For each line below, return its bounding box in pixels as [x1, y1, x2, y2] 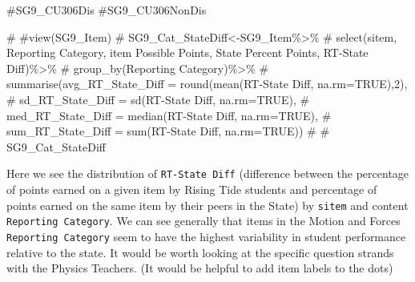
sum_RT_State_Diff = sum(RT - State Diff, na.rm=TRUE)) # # [6, 123, 330, 139]
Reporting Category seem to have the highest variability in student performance [6, 228, 406, 244]
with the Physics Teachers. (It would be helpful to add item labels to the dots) [6, 260, 393, 276]
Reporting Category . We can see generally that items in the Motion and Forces [6, 212, 401, 229]
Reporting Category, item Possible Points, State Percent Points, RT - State [6, 44, 369, 61]
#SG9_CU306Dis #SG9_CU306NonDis [6, 2, 207, 18]
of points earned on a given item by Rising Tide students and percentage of [6, 181, 377, 197]
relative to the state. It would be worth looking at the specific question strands [6, 244, 394, 260]
